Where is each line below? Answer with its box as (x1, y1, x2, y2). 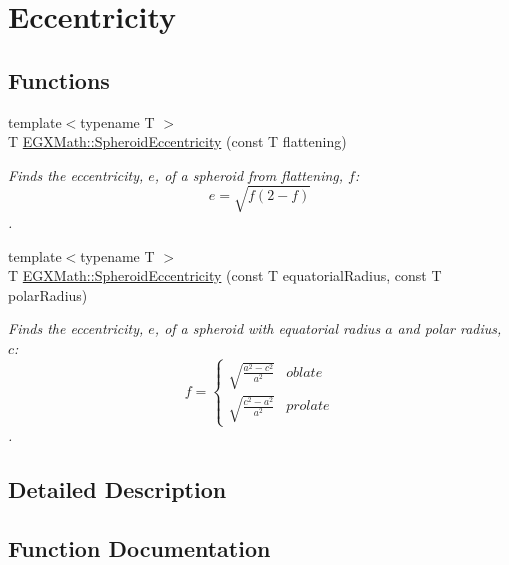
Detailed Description (8, 474, 227, 505)
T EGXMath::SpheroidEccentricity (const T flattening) (8, 131, 347, 152)
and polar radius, (397, 318, 502, 339)
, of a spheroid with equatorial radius (154, 318, 381, 339)
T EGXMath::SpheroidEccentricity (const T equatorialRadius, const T (8, 265, 442, 286)
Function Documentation (8, 532, 271, 563)
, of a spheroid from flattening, (154, 164, 344, 185)
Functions (8, 64, 110, 95)
